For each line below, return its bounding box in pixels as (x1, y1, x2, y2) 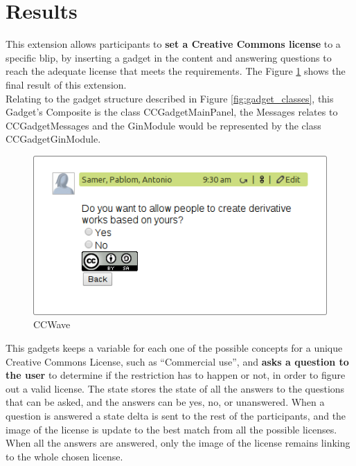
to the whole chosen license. (6, 449, 123, 463)
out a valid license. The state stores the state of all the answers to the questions (6, 381, 345, 395)
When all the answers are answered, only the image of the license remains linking (6, 436, 350, 450)
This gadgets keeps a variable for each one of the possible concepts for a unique (6, 340, 343, 355)
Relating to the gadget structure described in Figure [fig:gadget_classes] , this (6, 91, 334, 105)
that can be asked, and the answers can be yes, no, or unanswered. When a (6, 395, 325, 409)
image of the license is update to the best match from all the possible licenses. (6, 422, 337, 436)
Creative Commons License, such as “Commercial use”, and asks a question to (6, 354, 349, 368)
